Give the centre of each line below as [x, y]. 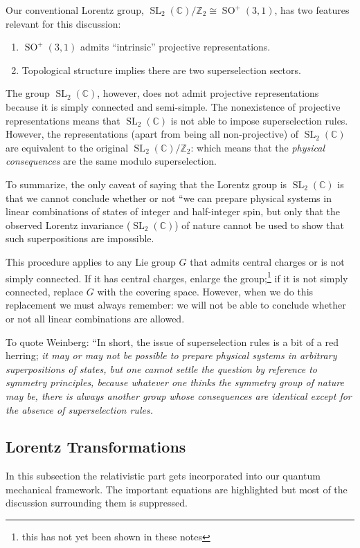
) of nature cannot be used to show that [260, 225]
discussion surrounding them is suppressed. [97, 503]
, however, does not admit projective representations [208, 93]
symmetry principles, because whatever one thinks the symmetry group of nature [175, 382]
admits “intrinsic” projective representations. [175, 47]
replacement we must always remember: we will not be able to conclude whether [176, 305]
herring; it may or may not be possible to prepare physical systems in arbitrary [171, 355]
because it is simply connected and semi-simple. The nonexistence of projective [173, 106]
